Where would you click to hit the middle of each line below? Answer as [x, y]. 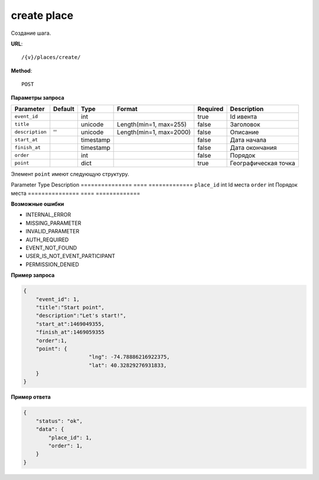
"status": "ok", [59, 421]
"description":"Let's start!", [81, 316]
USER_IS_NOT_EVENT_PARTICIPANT [70, 256]
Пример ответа [31, 397]
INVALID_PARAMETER [53, 231]
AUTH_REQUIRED [47, 240]
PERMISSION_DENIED [52, 264]
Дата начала [248, 140]
